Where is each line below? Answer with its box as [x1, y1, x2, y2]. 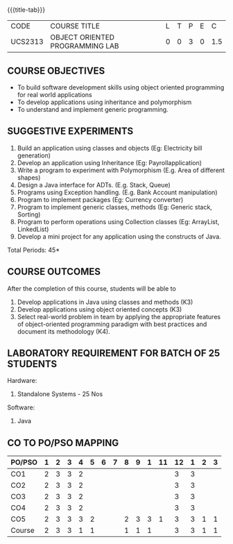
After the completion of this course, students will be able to [7, 284, 177, 293]
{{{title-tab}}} [7, 6, 46, 14]
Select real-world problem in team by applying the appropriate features [17, 312, 221, 321]
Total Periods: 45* [7, 246, 60, 254]
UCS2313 [10, 37, 44, 46]
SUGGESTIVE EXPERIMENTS [7, 126, 134, 137]
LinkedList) [17, 225, 49, 233]
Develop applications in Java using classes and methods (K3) [17, 298, 193, 306]
